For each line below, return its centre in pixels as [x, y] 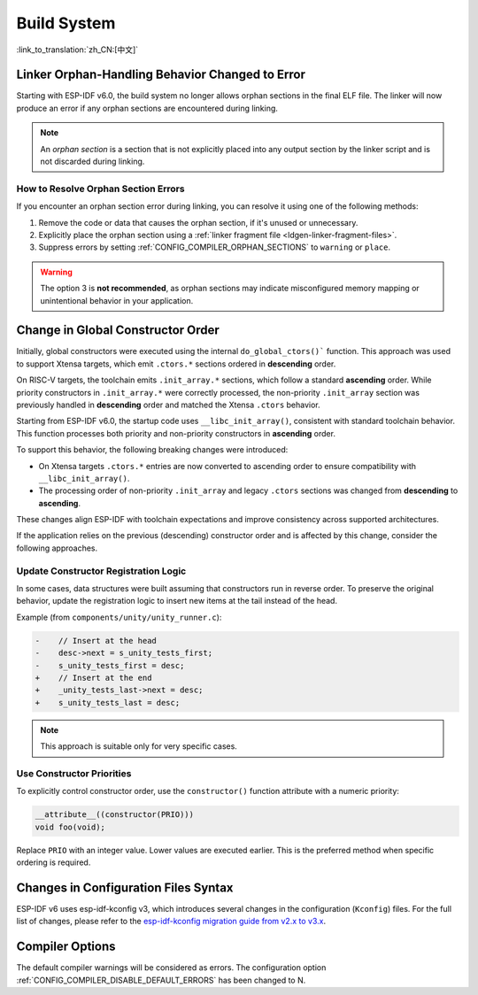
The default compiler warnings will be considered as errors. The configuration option [171, 968]
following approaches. [57, 548]
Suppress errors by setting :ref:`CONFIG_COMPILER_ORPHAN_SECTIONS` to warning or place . [215, 247]
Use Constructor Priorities [74, 773]
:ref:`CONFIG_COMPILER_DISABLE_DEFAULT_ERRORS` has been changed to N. [161, 980]
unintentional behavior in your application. [117, 300]
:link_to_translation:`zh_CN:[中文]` [77, 50]
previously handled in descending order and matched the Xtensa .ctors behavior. [168, 405]
